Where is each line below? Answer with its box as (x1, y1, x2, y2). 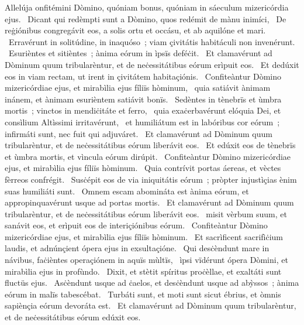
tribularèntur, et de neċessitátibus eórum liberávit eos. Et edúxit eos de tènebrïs (5, 139, 296, 151)
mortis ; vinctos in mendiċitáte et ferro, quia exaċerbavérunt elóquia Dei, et (5, 104, 281, 117)
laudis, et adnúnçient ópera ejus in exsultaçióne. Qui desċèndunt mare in (5, 242, 270, 254)
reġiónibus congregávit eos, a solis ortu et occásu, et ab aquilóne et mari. (5, 24, 266, 36)
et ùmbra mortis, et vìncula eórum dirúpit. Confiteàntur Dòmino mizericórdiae (5, 150, 291, 162)
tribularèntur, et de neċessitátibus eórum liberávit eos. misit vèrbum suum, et (5, 207, 287, 220)
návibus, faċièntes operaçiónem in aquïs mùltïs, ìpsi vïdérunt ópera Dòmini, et (5, 254, 288, 266)
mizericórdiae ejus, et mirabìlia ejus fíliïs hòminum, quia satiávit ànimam (5, 81, 271, 94)
